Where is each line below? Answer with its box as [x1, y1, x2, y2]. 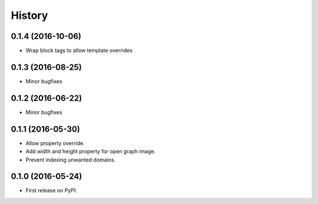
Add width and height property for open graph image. [25, 148, 156, 155]
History [11, 9, 48, 22]
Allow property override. [25, 139, 85, 147]
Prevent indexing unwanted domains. [25, 156, 116, 163]
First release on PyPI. [25, 187, 78, 194]
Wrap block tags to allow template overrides [25, 47, 132, 54]
